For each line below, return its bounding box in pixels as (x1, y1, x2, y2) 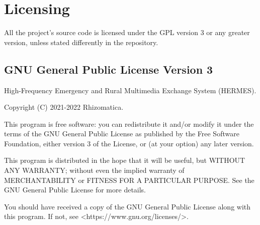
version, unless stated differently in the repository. (4, 37, 158, 47)
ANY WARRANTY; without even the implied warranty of (4, 165, 185, 175)
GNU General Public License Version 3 (4, 61, 213, 77)
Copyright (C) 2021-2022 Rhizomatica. (4, 102, 124, 112)
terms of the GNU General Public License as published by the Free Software (4, 128, 239, 139)
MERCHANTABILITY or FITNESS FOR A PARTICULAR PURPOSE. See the (4, 174, 254, 185)
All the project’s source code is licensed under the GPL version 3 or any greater (4, 27, 250, 38)
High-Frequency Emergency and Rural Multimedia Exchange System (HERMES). (4, 85, 256, 95)
